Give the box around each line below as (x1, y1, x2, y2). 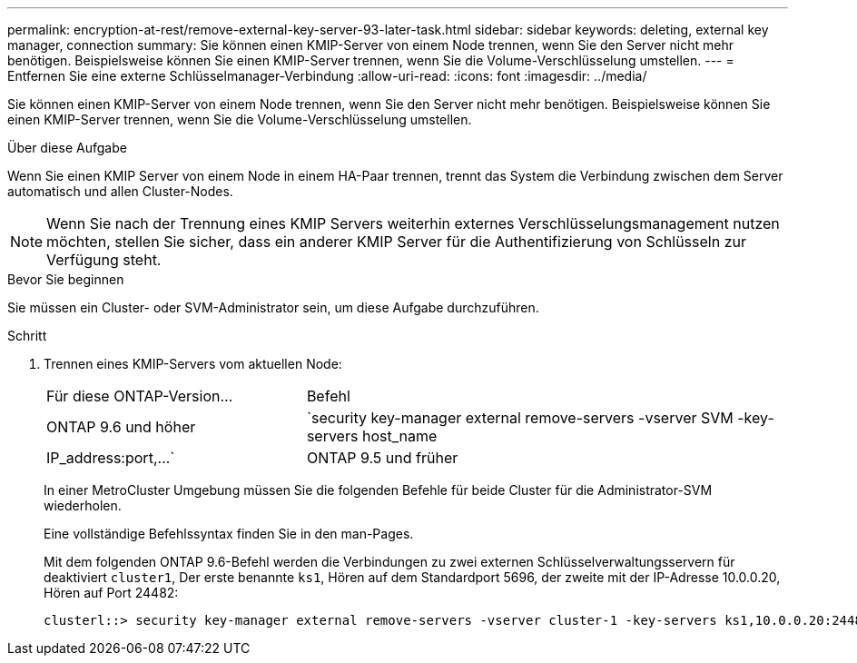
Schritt (7, 328, 47, 343)
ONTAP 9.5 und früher (306, 449, 458, 467)
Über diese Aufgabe (7, 140, 127, 155)
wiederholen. (44, 498, 122, 513)
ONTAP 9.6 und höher (46, 418, 196, 436)
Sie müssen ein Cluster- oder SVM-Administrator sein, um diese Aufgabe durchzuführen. (7, 300, 539, 315)
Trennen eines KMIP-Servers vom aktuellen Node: (44, 356, 342, 371)
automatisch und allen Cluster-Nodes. (7, 183, 233, 199)
